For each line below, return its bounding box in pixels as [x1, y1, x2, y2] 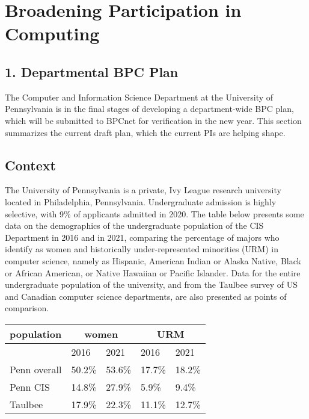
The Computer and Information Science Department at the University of [5, 90, 274, 103]
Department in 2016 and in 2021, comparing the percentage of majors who [5, 231, 280, 243]
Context [5, 155, 56, 174]
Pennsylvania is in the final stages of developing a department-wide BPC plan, [5, 102, 294, 115]
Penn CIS [10, 379, 50, 394]
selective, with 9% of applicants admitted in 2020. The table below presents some [5, 207, 304, 220]
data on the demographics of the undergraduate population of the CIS [5, 219, 264, 232]
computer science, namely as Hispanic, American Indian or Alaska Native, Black [5, 254, 301, 267]
